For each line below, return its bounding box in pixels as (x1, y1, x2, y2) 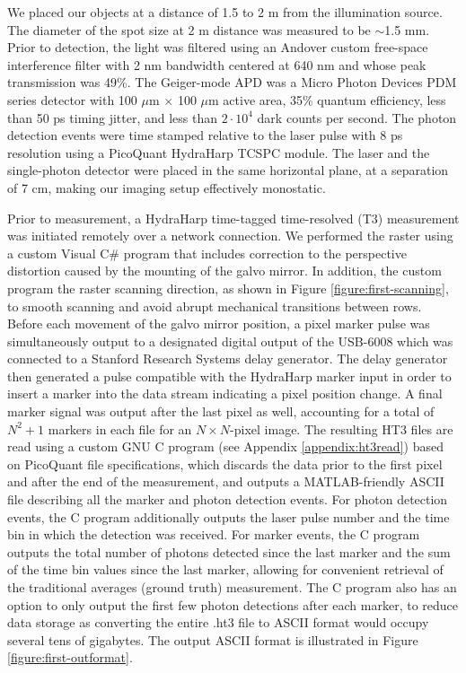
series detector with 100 (7, 90, 137, 109)
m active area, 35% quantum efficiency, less (208, 90, 446, 109)
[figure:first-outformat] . (7, 648, 133, 667)
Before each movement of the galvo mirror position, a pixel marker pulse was (7, 314, 430, 333)
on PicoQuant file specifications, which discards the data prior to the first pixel (7, 454, 443, 473)
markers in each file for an (48, 419, 192, 438)
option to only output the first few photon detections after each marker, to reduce (7, 595, 459, 614)
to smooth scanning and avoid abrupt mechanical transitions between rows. (7, 296, 422, 315)
